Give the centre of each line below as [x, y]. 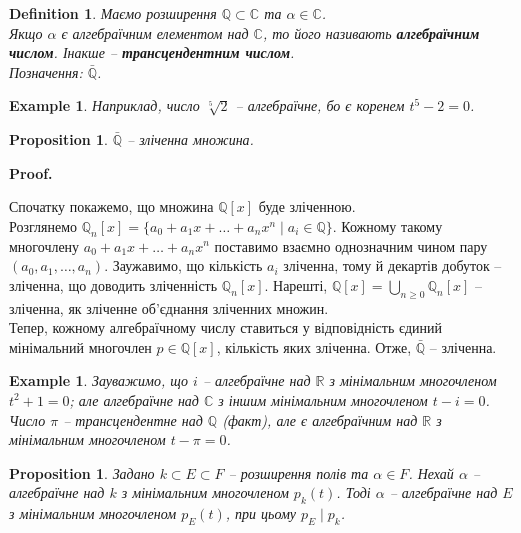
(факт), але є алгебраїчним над [320, 419]
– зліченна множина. [190, 138]
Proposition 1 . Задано [82, 472]
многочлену [44, 245]
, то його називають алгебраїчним [371, 32]
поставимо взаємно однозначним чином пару [351, 245]
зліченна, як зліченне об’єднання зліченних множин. [169, 307]
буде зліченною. [307, 206]
